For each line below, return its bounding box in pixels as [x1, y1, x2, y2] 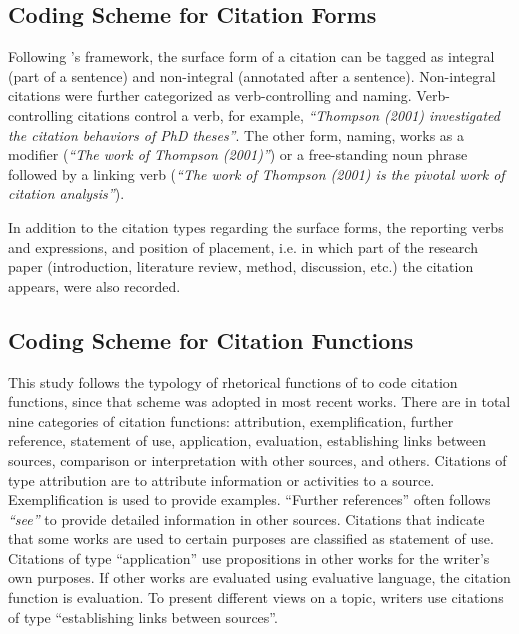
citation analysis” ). [8, 183, 125, 204]
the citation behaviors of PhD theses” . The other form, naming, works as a [8, 124, 465, 145]
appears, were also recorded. [8, 275, 181, 296]
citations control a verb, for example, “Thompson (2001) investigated [77, 104, 500, 125]
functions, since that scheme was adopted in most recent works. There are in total [8, 391, 511, 412]
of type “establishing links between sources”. [8, 606, 278, 627]
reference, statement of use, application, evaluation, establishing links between [8, 430, 487, 451]
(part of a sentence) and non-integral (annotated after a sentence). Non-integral [8, 65, 496, 86]
